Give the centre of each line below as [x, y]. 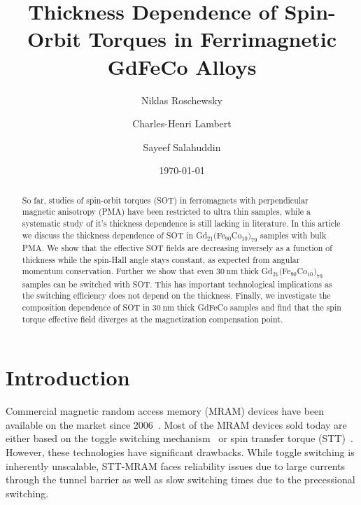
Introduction [68, 377]
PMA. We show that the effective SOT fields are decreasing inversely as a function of [177, 248]
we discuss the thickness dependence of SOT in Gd [115, 235]
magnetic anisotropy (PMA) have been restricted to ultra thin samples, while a [166, 212]
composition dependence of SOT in [86, 307]
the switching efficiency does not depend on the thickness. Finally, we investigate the [176, 296]
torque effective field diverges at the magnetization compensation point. [153, 319]
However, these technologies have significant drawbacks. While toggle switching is [180, 452]
